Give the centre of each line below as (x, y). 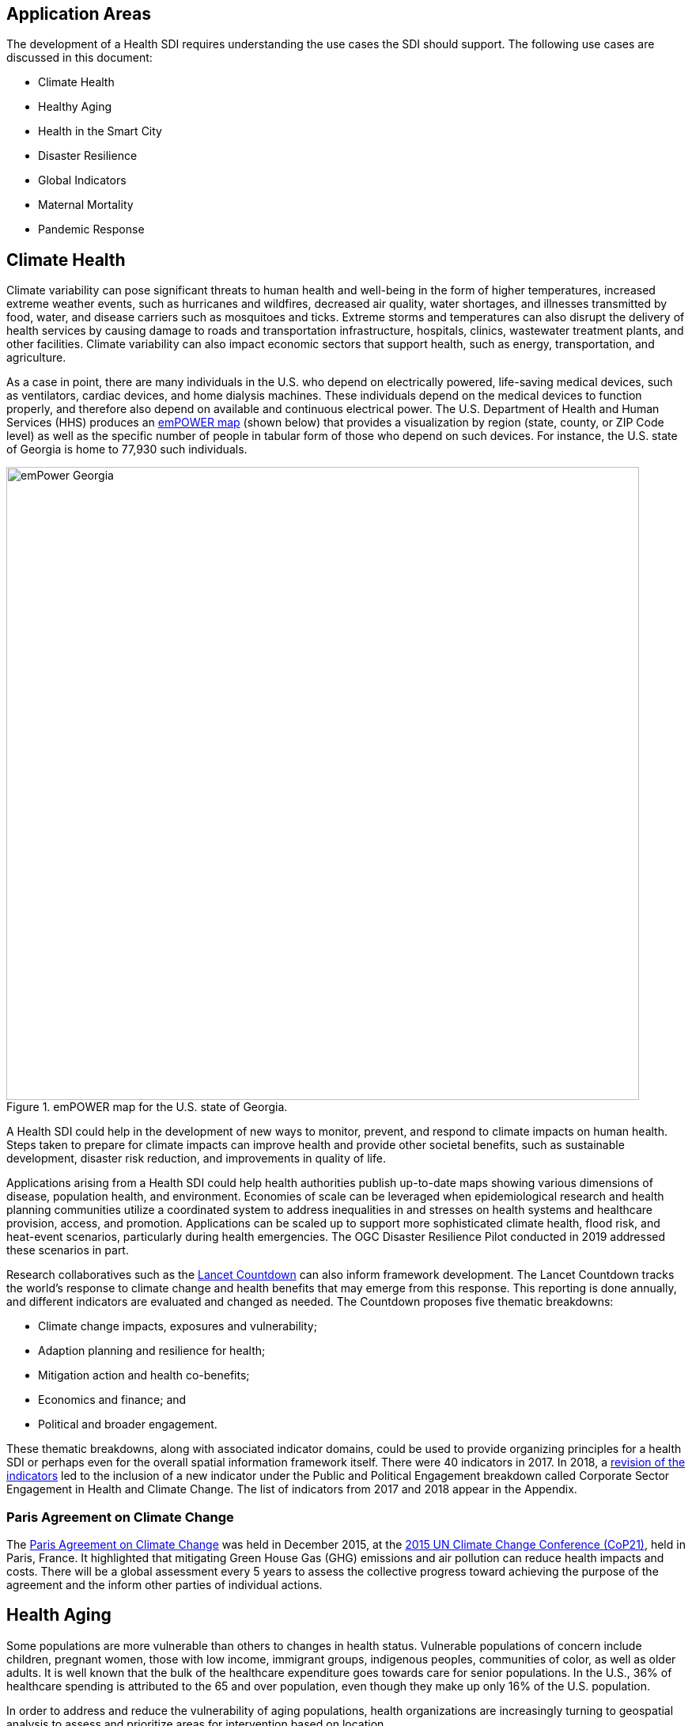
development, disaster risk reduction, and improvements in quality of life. (196, 1159)
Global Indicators (82, 180)
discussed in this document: (79, 58)
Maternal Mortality (86, 205)
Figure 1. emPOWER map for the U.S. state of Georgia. (147, 1107)
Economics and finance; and (112, 1400)
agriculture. (36, 358)
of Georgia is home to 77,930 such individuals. (127, 450)
